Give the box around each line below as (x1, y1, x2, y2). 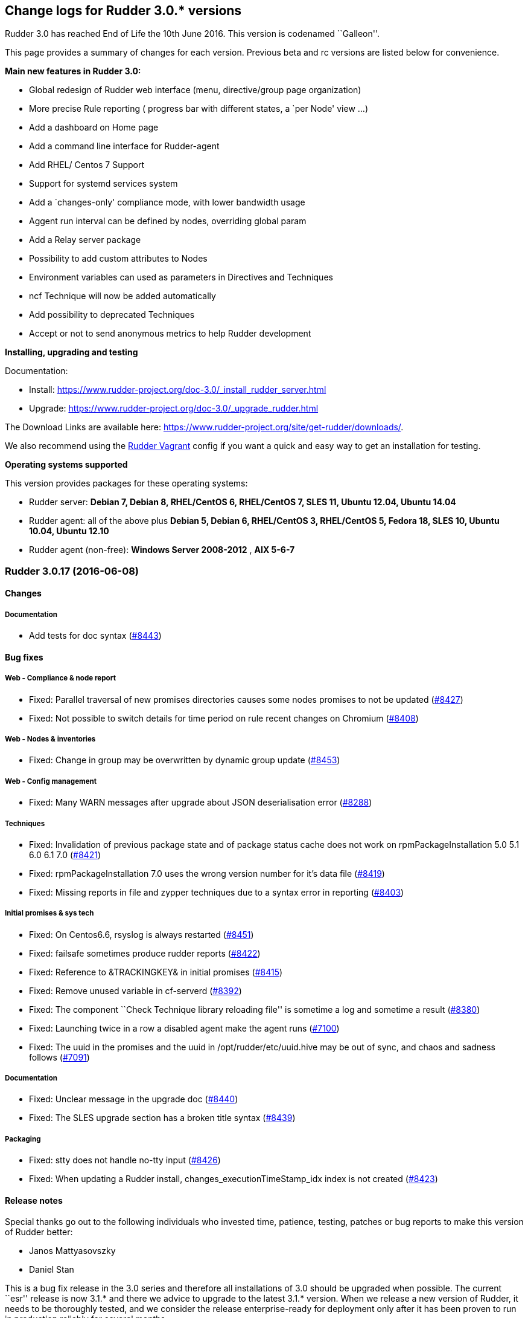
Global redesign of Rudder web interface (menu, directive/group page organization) (29, 85, 361, 95)
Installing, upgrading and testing (5, 347, 138, 358)
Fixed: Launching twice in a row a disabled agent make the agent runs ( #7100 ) (29, 1022, 340, 1033)
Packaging (5, 1134, 41, 1143)
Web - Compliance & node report (5, 674, 116, 683)
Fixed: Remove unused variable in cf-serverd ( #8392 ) (29, 985, 242, 996)
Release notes (5, 1195, 63, 1206)
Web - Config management (5, 777, 97, 786)
